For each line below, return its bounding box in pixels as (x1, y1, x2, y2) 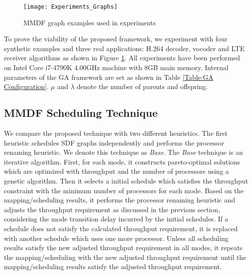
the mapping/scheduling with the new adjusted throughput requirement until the (4, 252, 246, 262)
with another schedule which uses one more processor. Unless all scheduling (4, 233, 229, 243)
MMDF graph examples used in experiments (23, 17, 156, 27)
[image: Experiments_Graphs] (23, 3, 118, 10)
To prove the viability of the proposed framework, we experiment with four (4, 34, 228, 44)
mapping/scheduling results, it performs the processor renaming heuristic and (4, 195, 235, 205)
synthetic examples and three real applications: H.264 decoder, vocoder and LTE (4, 43, 245, 53)
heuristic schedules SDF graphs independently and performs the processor (4, 137, 224, 147)
